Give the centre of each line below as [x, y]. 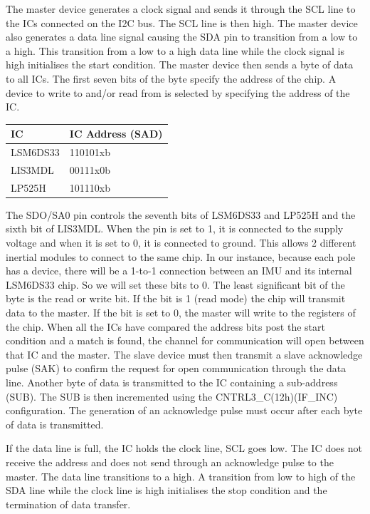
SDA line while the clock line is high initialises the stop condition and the [166, 490]
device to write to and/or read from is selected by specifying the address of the [178, 92]
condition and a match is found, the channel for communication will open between [185, 340]
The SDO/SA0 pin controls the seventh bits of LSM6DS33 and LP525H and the [181, 214]
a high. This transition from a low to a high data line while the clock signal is [175, 50]
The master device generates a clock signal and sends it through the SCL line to [181, 9]
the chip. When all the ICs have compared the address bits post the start [165, 326]
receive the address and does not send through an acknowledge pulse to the [170, 462]
